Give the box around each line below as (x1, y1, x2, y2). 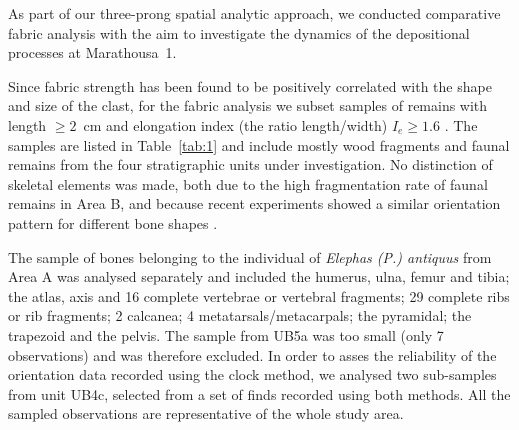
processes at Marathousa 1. (8, 42, 177, 63)
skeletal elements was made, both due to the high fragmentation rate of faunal (8, 173, 488, 194)
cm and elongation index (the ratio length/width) (83, 114, 388, 135)
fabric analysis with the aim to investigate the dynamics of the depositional (8, 22, 470, 43)
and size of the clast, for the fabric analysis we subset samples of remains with (8, 95, 488, 116)
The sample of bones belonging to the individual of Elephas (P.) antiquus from (8, 246, 492, 267)
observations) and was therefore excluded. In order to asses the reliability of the (8, 344, 497, 365)
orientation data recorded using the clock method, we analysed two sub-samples (8, 364, 497, 385)
